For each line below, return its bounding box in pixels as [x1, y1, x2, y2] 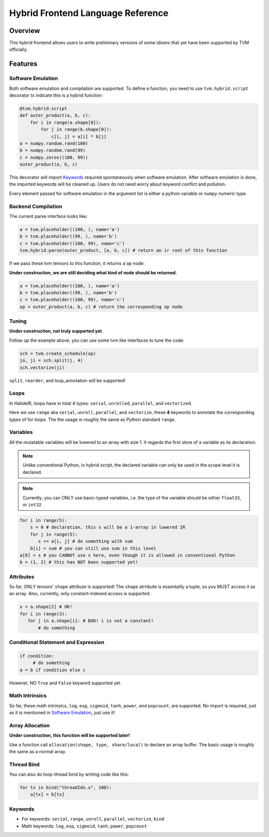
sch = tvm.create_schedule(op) [19, 351, 97, 356]
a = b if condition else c [19, 667, 86, 673]
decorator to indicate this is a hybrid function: [9, 92, 103, 98]
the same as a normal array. [9, 748, 67, 754]
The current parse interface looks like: [9, 213, 88, 219]
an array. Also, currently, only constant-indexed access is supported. [9, 591, 151, 597]
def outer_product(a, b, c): [19, 113, 91, 118]
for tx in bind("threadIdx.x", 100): [19, 785, 112, 791]
